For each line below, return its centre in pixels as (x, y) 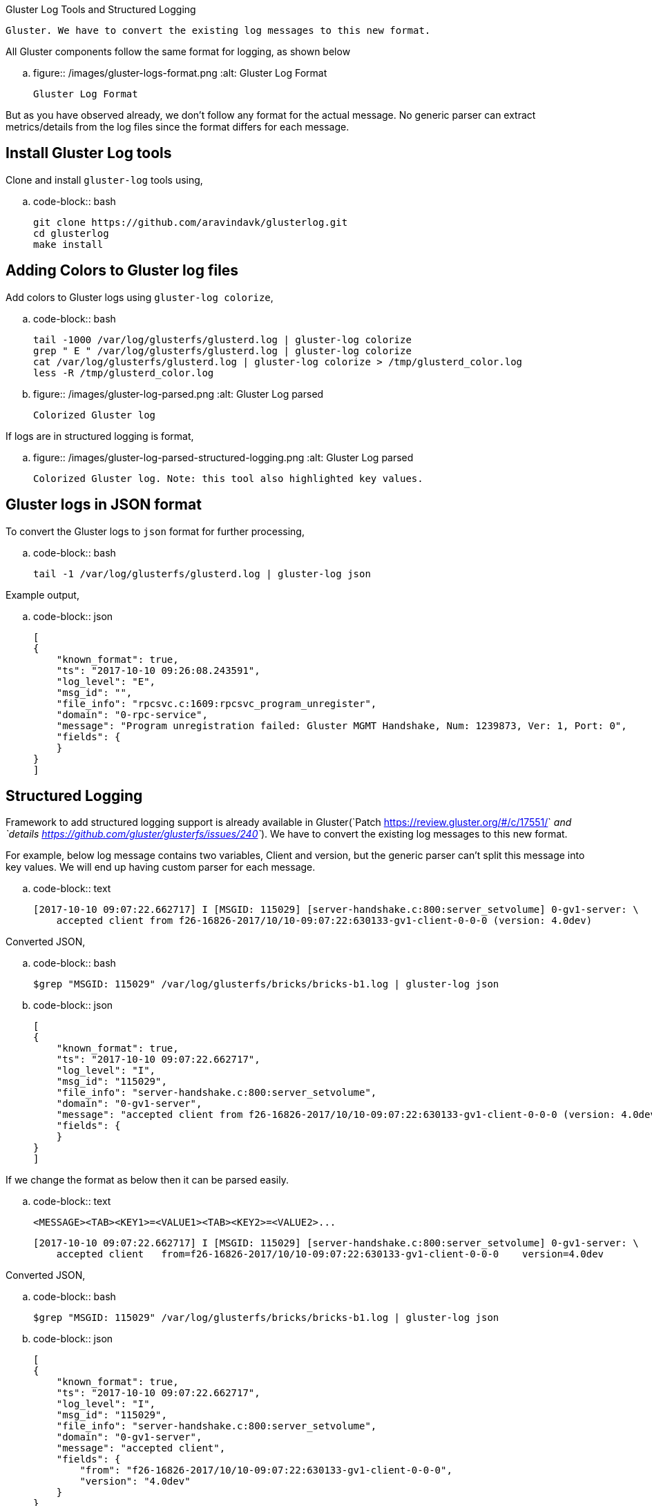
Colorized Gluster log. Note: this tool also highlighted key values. (228, 478)
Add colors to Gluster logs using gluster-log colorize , (140, 297)
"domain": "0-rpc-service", (132, 714)
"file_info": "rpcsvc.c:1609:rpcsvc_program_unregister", (217, 703)
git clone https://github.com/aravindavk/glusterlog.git (191, 222)
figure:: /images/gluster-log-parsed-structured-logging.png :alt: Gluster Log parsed (223, 457)
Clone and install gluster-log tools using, (104, 180)
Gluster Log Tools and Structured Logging (101, 9)
